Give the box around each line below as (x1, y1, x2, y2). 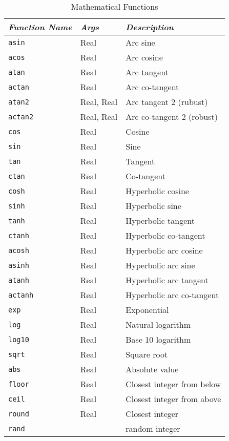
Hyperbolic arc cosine (126, 244, 203, 256)
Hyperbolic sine (126, 200, 181, 212)
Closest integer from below (126, 378, 221, 390)
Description (126, 21, 174, 33)
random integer (126, 423, 180, 434)
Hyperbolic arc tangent (126, 274, 209, 286)
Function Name (8, 21, 72, 33)
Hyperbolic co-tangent (126, 229, 205, 241)
